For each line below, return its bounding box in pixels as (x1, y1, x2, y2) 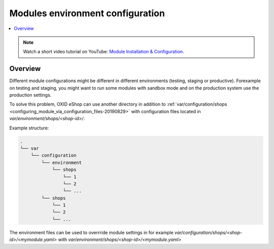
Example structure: (9, 125, 49, 131)
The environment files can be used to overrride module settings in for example (9, 229, 174, 235)
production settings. (9, 92, 52, 98)
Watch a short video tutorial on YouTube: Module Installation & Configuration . (23, 49, 185, 55)
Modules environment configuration (9, 8, 165, 19)
